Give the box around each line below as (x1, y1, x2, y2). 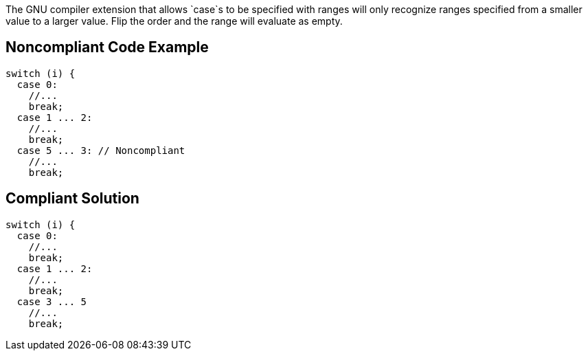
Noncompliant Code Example (5, 38, 209, 56)
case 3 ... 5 (16, 296, 87, 307)
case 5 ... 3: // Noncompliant (16, 144, 185, 156)
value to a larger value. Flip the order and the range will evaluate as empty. (5, 15, 343, 27)
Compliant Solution (5, 190, 139, 208)
